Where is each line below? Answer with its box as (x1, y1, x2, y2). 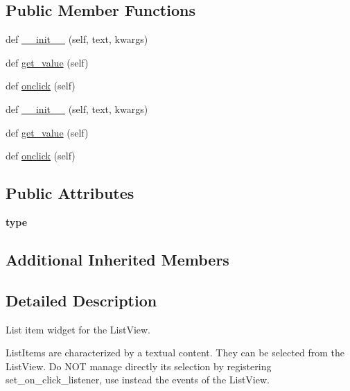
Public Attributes (6, 182, 134, 204)
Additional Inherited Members (6, 248, 229, 270)
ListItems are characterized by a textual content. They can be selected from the (6, 345, 344, 360)
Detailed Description (6, 289, 157, 311)
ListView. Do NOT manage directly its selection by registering (6, 358, 272, 373)
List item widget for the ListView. (6, 322, 151, 336)
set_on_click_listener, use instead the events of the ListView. (6, 372, 270, 387)
